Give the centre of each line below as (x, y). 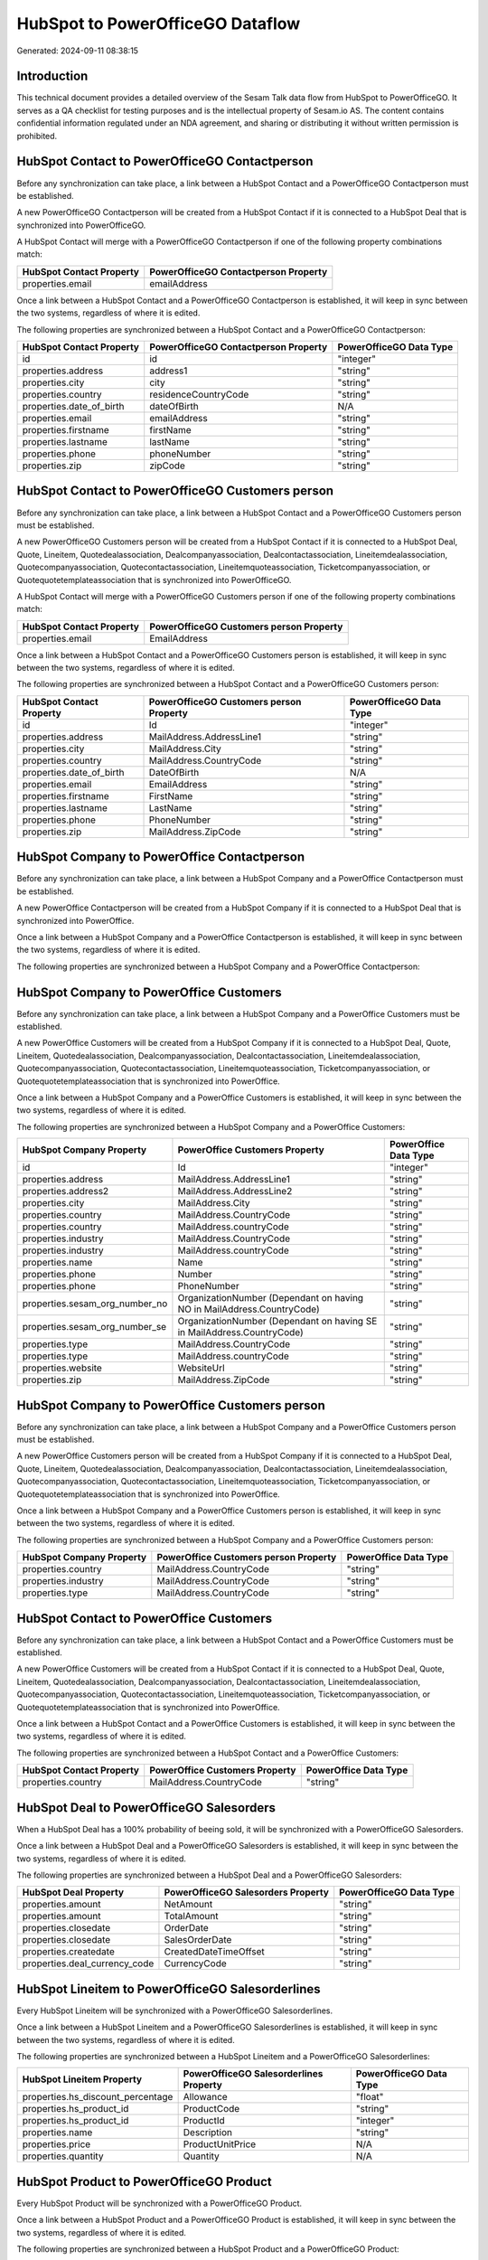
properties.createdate (68, 1952)
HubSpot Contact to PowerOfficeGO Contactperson (165, 161)
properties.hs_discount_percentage (98, 2097)
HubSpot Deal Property (73, 1892)
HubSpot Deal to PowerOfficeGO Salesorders (146, 1808)
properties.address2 (66, 1191)
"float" (370, 2097)
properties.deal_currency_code (88, 1963)
